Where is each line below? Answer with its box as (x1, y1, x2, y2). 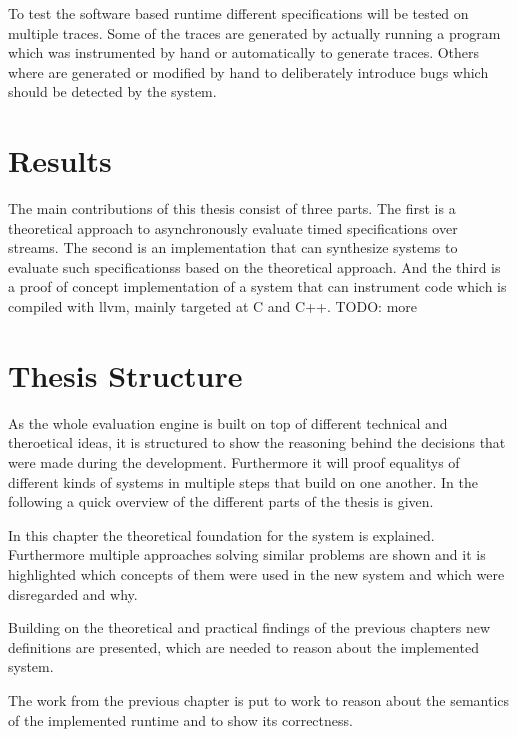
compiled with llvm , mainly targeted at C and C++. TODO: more (8, 296, 418, 317)
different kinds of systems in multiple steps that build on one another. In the (8, 471, 478, 492)
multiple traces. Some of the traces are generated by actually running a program (8, 22, 501, 43)
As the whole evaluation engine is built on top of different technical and (8, 412, 448, 433)
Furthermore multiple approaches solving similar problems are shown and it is (8, 544, 486, 565)
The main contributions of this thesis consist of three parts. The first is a (8, 198, 456, 219)
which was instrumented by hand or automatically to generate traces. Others (8, 42, 480, 63)
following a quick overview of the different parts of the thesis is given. (8, 491, 434, 512)
